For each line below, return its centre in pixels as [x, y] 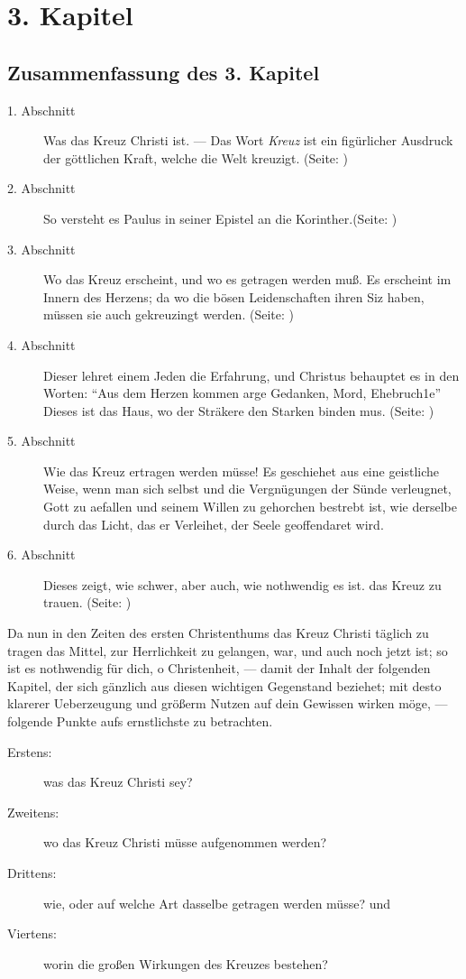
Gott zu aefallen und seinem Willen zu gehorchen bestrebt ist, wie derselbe [251, 507]
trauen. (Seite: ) [87, 602]
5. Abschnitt [41, 441]
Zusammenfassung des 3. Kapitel [164, 72]
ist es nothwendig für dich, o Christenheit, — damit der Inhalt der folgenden [219, 668]
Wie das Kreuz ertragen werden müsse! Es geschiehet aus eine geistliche [242, 471]
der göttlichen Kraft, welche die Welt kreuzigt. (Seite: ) [196, 157]
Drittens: [32, 872]
